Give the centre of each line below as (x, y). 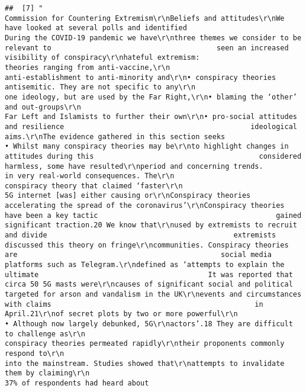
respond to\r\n (35, 353)
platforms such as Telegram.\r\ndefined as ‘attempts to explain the (145, 265)
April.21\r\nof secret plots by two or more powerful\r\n (121, 314)
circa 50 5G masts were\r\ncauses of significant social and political (149, 285)
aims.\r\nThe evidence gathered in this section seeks (115, 136)
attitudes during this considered (153, 156)
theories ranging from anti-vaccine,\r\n (88, 67)
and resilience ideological (151, 126)
